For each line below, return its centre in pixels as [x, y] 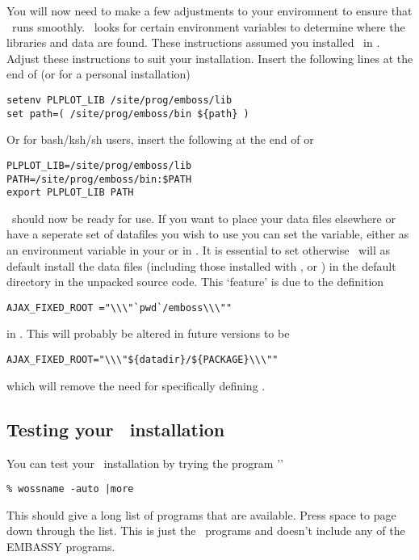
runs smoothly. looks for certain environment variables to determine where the [208, 26]
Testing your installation [116, 429]
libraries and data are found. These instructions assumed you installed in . [193, 42]
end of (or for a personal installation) [98, 74]
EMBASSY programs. [61, 546]
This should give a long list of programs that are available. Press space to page [201, 514]
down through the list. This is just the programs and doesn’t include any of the [206, 531]
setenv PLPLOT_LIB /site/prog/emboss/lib [119, 100]
